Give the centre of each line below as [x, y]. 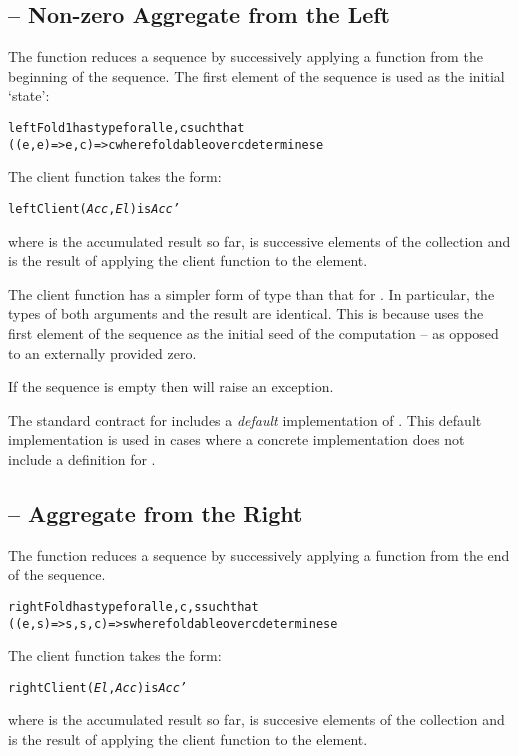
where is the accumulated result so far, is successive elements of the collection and [259, 240]
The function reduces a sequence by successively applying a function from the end [259, 554]
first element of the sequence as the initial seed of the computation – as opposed [253, 332]
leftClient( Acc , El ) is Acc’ [94, 208]
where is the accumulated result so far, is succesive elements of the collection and [256, 719]
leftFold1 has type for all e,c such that [126, 127]
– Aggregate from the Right [155, 512]
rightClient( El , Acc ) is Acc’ [98, 687]
